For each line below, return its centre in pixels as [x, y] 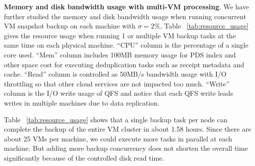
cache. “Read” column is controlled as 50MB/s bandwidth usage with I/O [115, 74]
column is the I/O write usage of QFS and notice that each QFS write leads [119, 93]
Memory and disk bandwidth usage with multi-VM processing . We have [127, 6]
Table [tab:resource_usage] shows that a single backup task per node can [116, 119]
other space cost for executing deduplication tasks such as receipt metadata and [124, 64]
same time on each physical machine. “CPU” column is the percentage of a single [126, 45]
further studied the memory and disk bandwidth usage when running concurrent [125, 16]
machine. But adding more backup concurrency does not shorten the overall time [126, 148]
